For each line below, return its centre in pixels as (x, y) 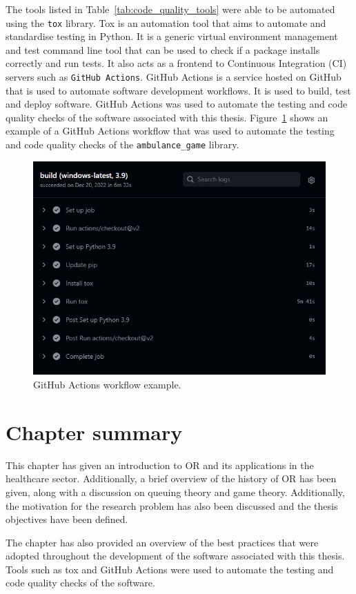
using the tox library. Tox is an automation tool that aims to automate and (166, 22)
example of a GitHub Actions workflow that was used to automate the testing (170, 131)
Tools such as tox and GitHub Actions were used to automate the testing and (170, 569)
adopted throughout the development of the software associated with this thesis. (175, 556)
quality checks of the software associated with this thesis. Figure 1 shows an (167, 117)
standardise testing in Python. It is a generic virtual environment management (172, 36)
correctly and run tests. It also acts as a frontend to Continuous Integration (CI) (176, 63)
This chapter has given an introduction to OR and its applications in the (160, 465)
